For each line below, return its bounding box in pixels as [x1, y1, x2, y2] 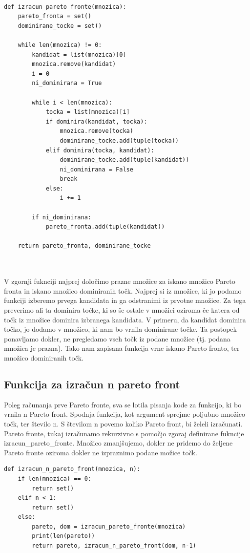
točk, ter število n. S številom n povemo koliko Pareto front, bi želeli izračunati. [4, 418, 243, 428]
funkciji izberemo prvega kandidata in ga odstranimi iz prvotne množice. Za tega [4, 295, 246, 305]
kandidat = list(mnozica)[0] [32, 51, 126, 58]
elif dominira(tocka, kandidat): [45, 147, 154, 154]
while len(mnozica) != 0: [18, 41, 102, 48]
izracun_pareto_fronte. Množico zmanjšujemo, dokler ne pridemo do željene [4, 438, 233, 448]
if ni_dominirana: [32, 213, 91, 221]
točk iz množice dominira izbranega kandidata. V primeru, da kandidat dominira [4, 314, 246, 324]
